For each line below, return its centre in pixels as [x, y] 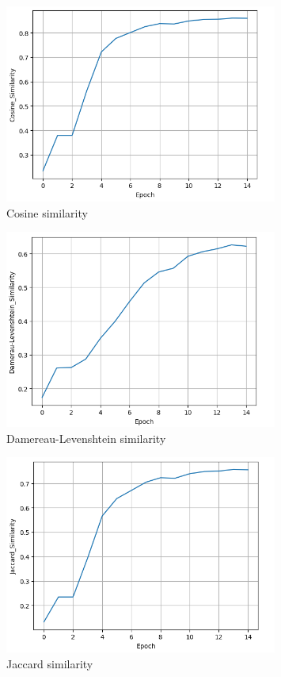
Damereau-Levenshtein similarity [86, 438]
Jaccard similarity [50, 663]
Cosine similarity [47, 212]
